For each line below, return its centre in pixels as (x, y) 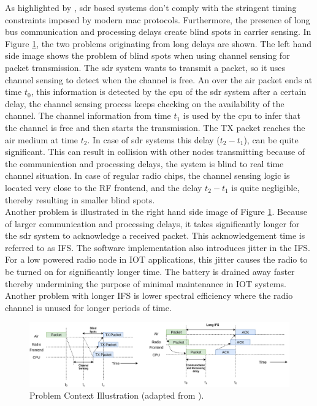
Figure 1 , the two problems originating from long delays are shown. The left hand (158, 43)
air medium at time (42, 139)
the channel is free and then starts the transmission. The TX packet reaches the (155, 127)
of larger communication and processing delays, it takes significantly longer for (152, 223)
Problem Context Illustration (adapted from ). (117, 395)
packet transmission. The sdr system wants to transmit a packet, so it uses (145, 67)
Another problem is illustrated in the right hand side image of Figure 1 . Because (156, 212)
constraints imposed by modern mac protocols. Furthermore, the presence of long (158, 19)
